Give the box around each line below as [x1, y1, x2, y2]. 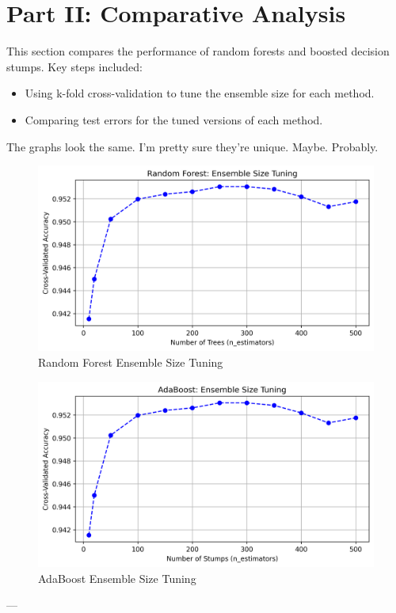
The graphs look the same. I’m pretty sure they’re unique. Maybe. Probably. [6, 138, 379, 154]
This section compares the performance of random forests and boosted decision [6, 43, 390, 59]
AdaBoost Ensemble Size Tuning [38, 569, 196, 586]
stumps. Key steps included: [6, 58, 143, 74]
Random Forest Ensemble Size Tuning [38, 354, 223, 371]
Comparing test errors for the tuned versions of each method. [25, 111, 323, 128]
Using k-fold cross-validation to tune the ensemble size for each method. [25, 85, 375, 101]
